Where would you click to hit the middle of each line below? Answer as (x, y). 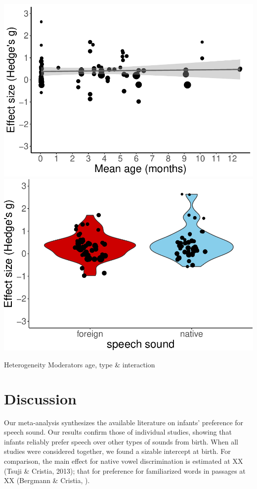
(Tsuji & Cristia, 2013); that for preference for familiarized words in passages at (125, 470)
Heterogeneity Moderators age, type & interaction (80, 364)
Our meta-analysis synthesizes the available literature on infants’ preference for (124, 422)
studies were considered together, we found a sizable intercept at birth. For (117, 451)
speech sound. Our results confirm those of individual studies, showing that (118, 432)
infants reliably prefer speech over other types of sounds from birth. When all (121, 441)
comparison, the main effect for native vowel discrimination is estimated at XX (124, 461)
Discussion (40, 398)
